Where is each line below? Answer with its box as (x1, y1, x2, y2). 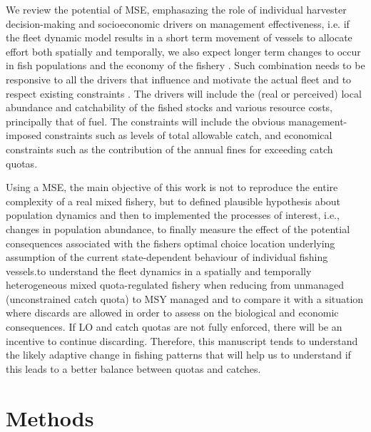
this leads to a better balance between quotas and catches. (6, 361, 261, 376)
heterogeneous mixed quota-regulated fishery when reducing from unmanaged (6, 277, 345, 292)
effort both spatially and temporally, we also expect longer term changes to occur (6, 43, 361, 58)
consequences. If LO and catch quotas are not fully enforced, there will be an (6, 319, 342, 334)
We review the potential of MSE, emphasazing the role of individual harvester (6, 2, 347, 16)
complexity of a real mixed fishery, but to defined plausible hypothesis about (6, 193, 341, 208)
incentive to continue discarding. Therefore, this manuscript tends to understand (6, 333, 358, 348)
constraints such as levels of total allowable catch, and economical (44, 128, 332, 143)
